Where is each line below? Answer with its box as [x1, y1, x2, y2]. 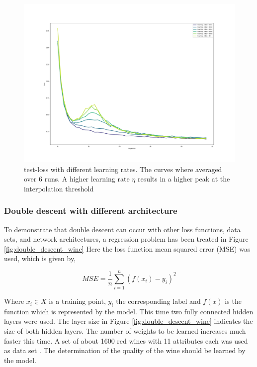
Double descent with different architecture [4, 204, 177, 217]
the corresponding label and [116, 296, 201, 306]
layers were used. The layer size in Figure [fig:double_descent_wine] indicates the [4, 316, 253, 326]
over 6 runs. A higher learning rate [24, 174, 130, 184]
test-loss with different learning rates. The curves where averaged [24, 164, 222, 174]
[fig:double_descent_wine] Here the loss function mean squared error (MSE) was [4, 243, 251, 254]
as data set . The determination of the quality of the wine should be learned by [4, 345, 246, 356]
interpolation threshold [24, 183, 94, 193]
